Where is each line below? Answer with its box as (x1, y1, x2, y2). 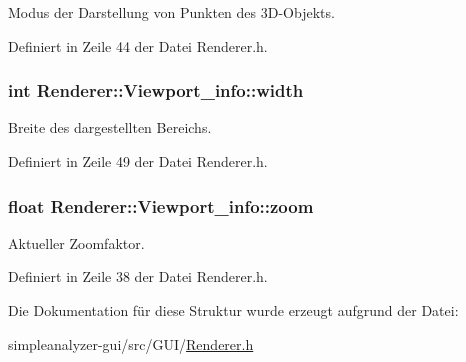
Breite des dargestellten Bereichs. (8, 117, 212, 138)
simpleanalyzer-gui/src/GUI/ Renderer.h (8, 333, 254, 354)
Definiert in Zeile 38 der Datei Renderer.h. (8, 266, 268, 287)
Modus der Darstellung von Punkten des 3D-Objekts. (8, 2, 335, 22)
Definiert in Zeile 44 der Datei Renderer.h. (8, 35, 268, 56)
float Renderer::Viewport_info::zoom (8, 193, 314, 218)
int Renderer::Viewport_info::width (8, 78, 304, 103)
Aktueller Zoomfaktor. (8, 232, 145, 253)
